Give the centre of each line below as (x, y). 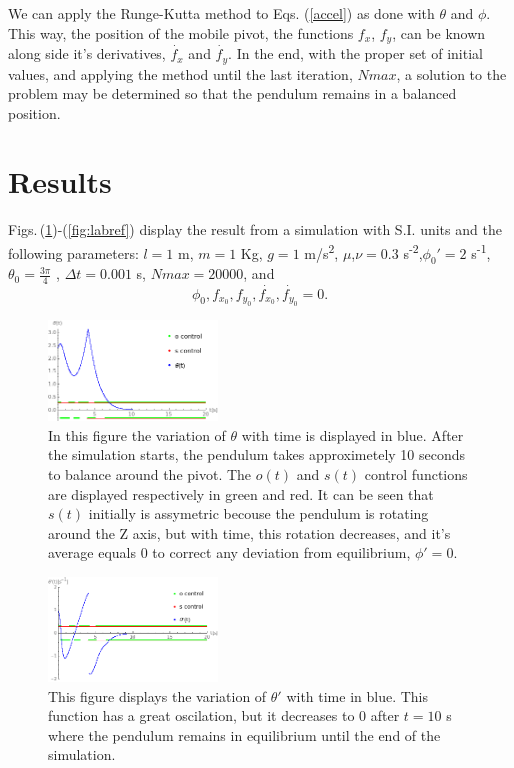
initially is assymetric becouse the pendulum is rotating (258, 513)
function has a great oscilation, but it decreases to (201, 715)
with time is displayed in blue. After (352, 434)
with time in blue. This (357, 695)
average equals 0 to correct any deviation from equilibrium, (229, 552)
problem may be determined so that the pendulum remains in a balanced (232, 93)
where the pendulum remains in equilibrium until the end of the (244, 734)
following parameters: (73, 252)
